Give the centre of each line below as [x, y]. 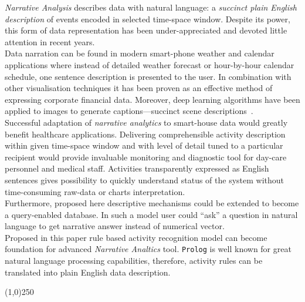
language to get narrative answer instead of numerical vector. [115, 226]
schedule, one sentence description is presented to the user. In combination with [148, 76]
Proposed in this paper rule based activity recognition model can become [136, 237]
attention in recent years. [50, 41]
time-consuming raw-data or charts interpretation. [95, 191]
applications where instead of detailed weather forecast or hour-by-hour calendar [150, 64]
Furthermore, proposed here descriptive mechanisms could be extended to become [152, 203]
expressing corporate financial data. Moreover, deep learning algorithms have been [152, 99]
